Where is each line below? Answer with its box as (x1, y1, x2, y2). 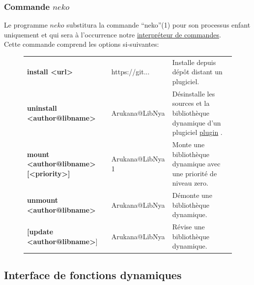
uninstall (27, 103, 57, 113)
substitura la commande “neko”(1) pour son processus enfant (66, 20, 251, 30)
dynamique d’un (172, 117, 221, 127)
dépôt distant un (172, 66, 223, 77)
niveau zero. (172, 178, 208, 188)
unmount (27, 195, 58, 205)
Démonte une (172, 190, 212, 200)
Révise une (172, 222, 205, 232)
